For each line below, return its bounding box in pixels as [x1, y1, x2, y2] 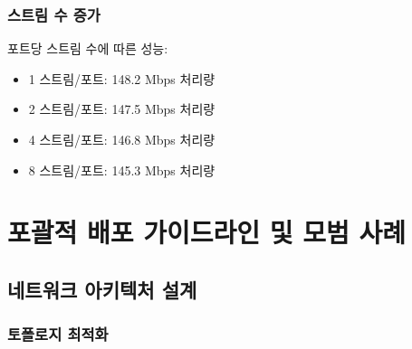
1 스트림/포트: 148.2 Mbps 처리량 [28, 69, 216, 88]
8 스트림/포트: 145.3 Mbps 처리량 [28, 160, 216, 179]
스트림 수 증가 [7, 3, 101, 25]
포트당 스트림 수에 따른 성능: [7, 39, 168, 58]
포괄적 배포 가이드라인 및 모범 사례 [7, 213, 407, 250]
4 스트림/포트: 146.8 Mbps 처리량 [28, 130, 216, 148]
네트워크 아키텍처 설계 [7, 275, 197, 303]
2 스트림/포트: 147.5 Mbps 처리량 [28, 99, 216, 118]
